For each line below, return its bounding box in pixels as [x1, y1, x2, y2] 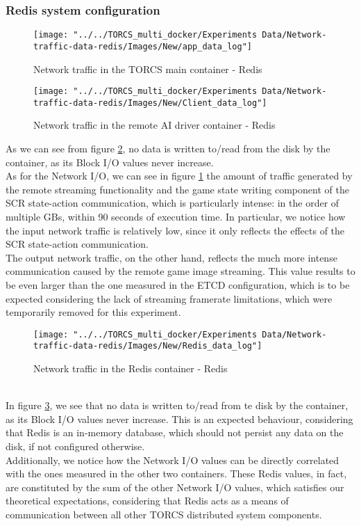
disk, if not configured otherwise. [6, 439, 145, 454]
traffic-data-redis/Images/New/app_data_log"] [33, 41, 252, 51]
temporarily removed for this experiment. [6, 305, 181, 319]
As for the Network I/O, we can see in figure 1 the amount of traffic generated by [6, 168, 353, 183]
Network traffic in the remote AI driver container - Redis [33, 118, 276, 132]
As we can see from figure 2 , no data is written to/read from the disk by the [6, 141, 330, 156]
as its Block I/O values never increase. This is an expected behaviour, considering [6, 411, 353, 426]
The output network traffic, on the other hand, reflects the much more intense [6, 250, 337, 264]
